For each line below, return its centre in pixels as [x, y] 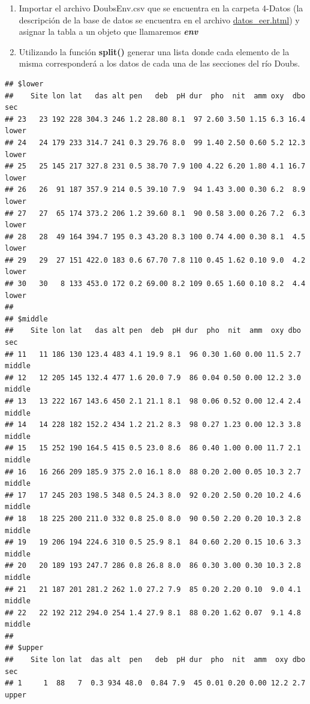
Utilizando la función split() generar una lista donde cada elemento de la [154, 51]
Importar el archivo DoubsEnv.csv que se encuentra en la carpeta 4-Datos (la [161, 8]
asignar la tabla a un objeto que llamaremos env [109, 31]
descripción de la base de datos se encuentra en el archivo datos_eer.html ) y [159, 19]
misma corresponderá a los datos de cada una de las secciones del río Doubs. [159, 63]
